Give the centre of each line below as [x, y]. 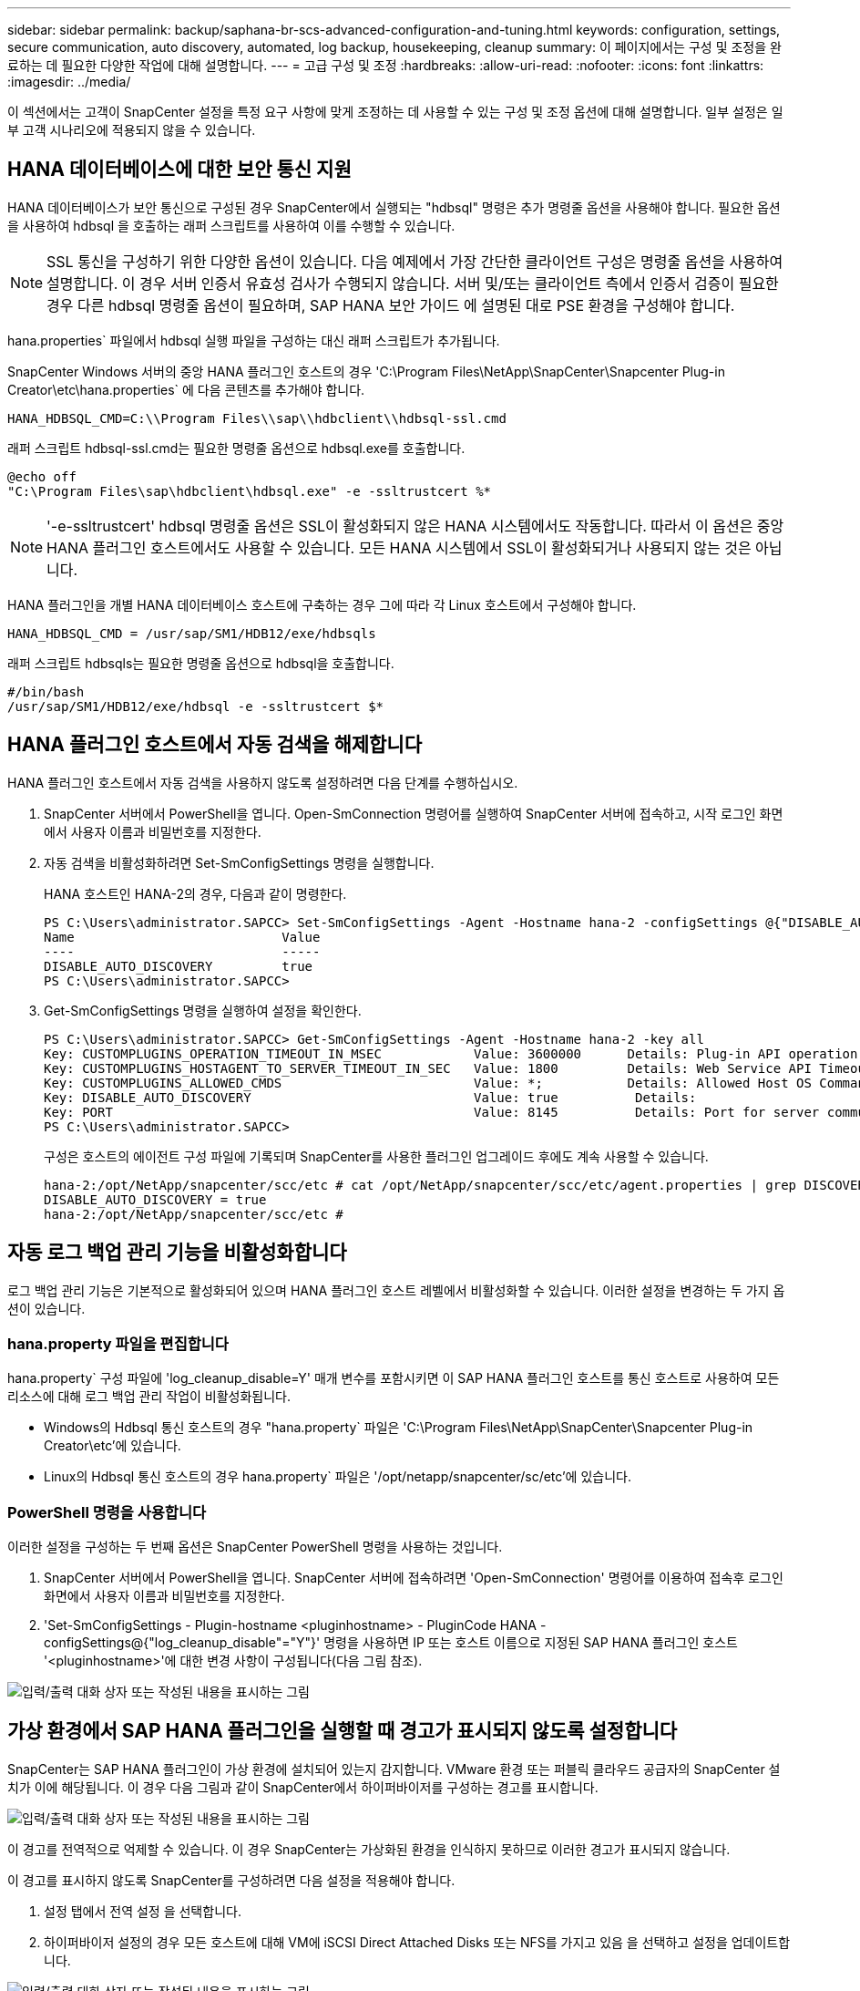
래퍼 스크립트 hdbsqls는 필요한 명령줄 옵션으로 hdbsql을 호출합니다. [201, 663]
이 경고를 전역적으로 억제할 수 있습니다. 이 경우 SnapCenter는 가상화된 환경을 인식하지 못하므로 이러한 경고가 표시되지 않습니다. [369, 1849]
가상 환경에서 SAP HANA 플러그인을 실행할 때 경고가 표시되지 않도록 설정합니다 [343, 1731]
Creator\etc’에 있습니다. [113, 1446]
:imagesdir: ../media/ [69, 82]
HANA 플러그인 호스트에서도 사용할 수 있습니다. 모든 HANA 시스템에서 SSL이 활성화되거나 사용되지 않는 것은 [399, 547]
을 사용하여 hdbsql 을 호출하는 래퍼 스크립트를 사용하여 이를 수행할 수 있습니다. [231, 225]
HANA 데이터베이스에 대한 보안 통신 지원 [179, 170]
